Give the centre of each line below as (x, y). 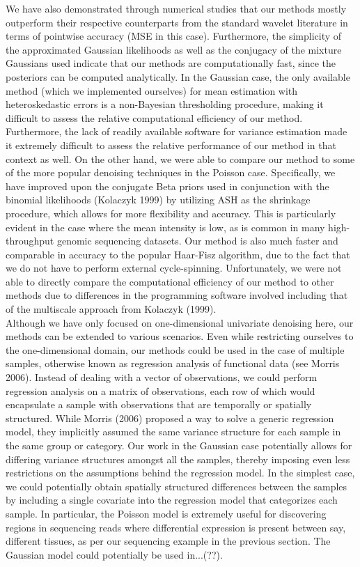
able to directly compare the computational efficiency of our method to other (170, 281)
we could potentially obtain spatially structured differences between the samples (177, 486)
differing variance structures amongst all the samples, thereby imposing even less (178, 459)
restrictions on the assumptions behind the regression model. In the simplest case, (180, 473)
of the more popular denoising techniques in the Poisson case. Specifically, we (171, 172)
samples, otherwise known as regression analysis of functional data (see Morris (173, 363)
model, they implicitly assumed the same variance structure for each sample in (173, 432)
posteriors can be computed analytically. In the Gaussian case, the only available (178, 76)
